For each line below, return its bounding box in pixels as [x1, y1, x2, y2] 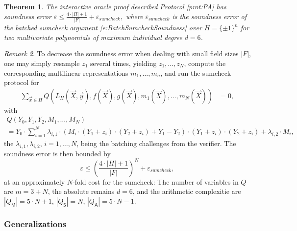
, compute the [184, 58, 226, 68]
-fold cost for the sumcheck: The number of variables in [73, 176, 239, 187]
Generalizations [4, 217, 67, 230]
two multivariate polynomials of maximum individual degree [4, 32, 182, 42]
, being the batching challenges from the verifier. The [76, 138, 236, 148]
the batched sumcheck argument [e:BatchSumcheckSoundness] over [4, 22, 202, 33]
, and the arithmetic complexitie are [132, 186, 241, 196]
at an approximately [4, 176, 65, 187]
